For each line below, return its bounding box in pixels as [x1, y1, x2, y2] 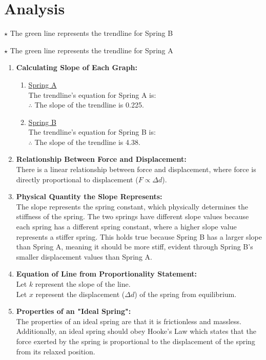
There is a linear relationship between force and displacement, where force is [16, 164, 256, 175]
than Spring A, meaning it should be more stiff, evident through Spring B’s [16, 241, 253, 252]
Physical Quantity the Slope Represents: [16, 191, 162, 202]
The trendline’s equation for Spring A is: [28, 89, 156, 100]
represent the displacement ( [35, 288, 125, 299]
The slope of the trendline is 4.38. [34, 136, 140, 147]
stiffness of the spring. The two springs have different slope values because [16, 211, 249, 222]
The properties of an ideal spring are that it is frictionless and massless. [16, 315, 241, 326]
